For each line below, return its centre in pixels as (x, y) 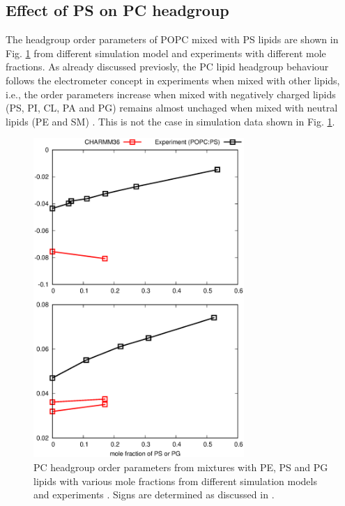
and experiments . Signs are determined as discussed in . (154, 495)
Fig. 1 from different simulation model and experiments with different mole (166, 53)
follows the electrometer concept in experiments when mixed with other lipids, (173, 80)
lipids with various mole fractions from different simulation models (175, 481)
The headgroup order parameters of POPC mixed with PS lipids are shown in (172, 39)
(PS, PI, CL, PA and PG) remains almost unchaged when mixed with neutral (172, 108)
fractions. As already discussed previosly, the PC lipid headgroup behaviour (167, 67)
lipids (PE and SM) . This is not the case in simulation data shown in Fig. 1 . (170, 121)
